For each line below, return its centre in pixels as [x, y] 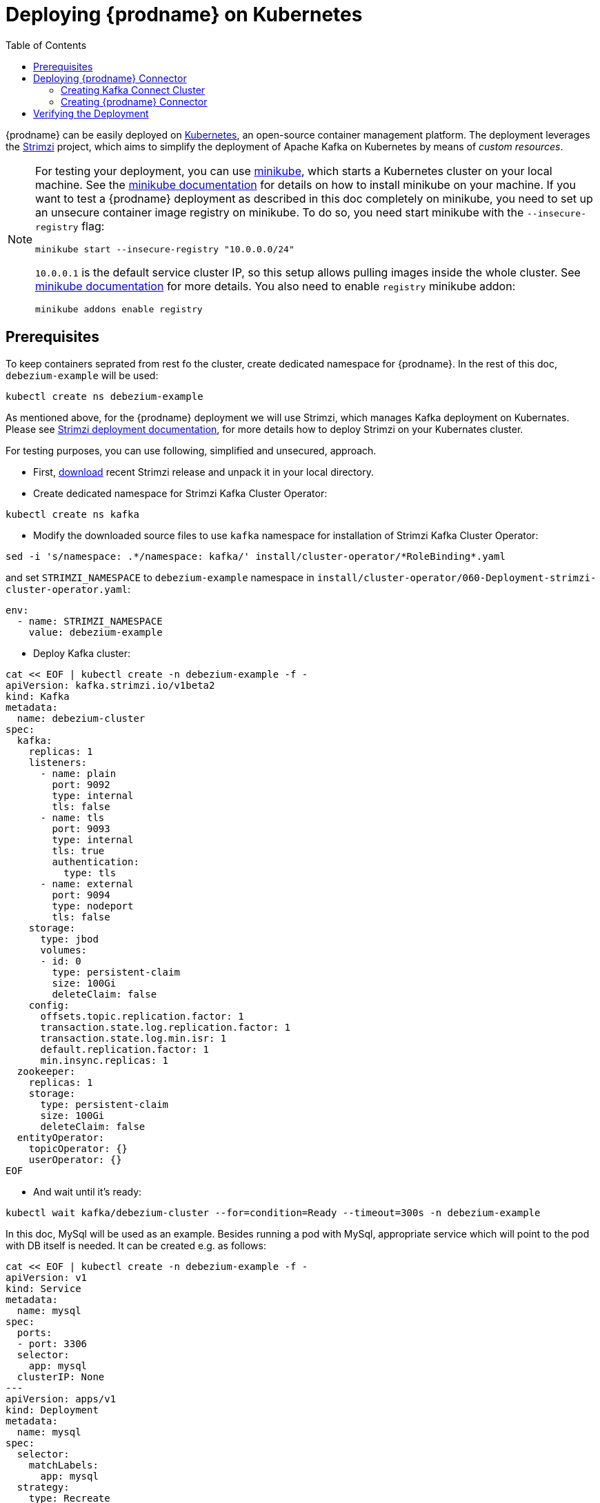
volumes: [64, 950]
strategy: [43, 1487]
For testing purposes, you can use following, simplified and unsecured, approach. [191, 450]
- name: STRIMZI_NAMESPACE [90, 621]
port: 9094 [81, 895]
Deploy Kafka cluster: [82, 653]
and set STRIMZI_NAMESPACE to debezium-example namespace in [160, 577]
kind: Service [43, 1288]
